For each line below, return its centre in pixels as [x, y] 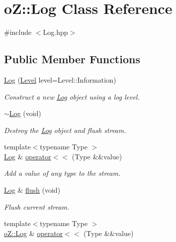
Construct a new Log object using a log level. [72, 96]
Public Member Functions [72, 59]
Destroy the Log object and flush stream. [65, 130]
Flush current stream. [37, 206]
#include [18, 32]
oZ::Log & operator [34, 233]
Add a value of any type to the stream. [62, 173]
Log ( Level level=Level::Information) [60, 79]
